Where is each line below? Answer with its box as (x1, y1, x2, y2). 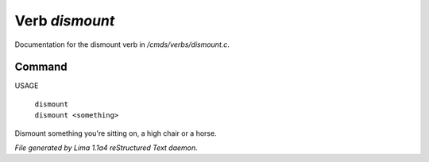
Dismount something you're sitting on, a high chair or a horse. (14, 128, 218, 138)
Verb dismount (14, 12, 115, 29)
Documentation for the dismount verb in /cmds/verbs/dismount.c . (14, 40, 230, 49)
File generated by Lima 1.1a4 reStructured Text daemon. (14, 143, 198, 152)
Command (14, 60, 68, 74)
